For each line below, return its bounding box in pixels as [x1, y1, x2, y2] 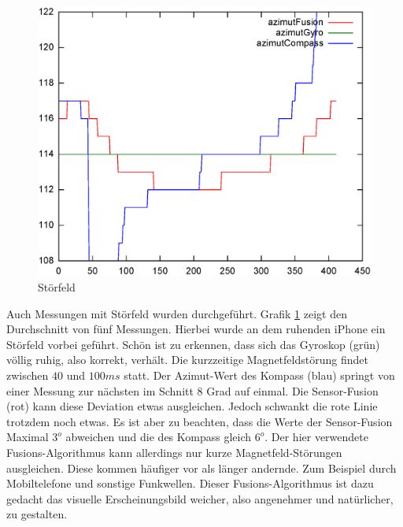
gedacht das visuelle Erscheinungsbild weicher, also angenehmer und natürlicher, [6, 490, 394, 507]
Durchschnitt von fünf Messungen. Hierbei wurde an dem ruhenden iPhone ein [6, 321, 386, 337]
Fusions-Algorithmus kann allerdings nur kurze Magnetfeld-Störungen [6, 443, 342, 460]
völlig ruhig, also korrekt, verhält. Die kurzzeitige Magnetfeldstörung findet [6, 351, 368, 368]
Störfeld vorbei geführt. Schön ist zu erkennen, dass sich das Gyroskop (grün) [6, 336, 380, 352]
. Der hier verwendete [264, 429, 368, 445]
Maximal [6, 429, 49, 445]
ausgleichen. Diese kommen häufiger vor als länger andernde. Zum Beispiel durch [6, 459, 397, 476]
